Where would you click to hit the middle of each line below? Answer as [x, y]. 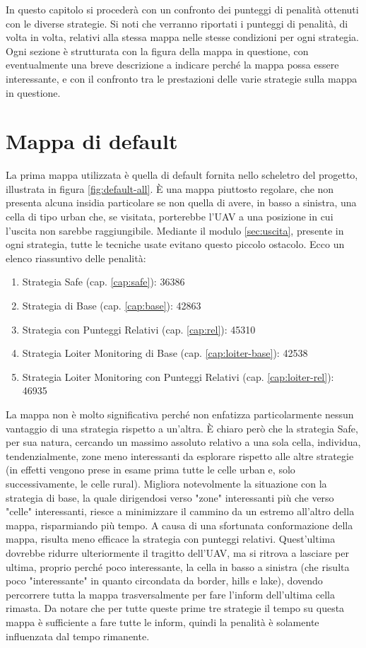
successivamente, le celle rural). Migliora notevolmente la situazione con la [166, 483]
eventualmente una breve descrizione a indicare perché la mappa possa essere [172, 65]
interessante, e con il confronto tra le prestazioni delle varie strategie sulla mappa [182, 78]
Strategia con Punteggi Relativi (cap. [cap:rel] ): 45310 [139, 329]
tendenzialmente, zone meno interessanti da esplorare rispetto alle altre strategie [180, 455]
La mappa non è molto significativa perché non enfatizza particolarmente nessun [180, 414]
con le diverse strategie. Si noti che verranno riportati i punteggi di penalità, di [177, 23]
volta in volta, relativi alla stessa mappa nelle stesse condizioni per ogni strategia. [182, 37]
